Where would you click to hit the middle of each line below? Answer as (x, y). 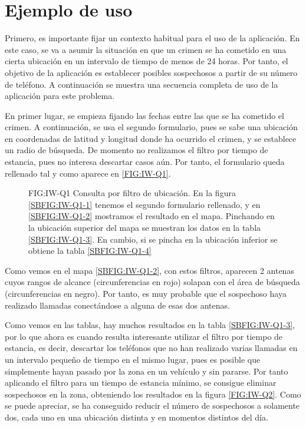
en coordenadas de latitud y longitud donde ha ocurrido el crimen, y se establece (151, 138)
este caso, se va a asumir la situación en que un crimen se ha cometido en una (146, 49)
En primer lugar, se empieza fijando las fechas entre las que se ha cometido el (144, 115)
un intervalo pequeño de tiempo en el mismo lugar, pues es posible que (133, 359)
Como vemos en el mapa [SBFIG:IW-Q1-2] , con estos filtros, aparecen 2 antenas (149, 270)
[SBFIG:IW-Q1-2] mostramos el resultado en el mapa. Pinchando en (152, 216)
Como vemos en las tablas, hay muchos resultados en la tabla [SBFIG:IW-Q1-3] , (150, 325)
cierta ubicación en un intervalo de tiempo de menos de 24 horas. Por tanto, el (147, 61)
